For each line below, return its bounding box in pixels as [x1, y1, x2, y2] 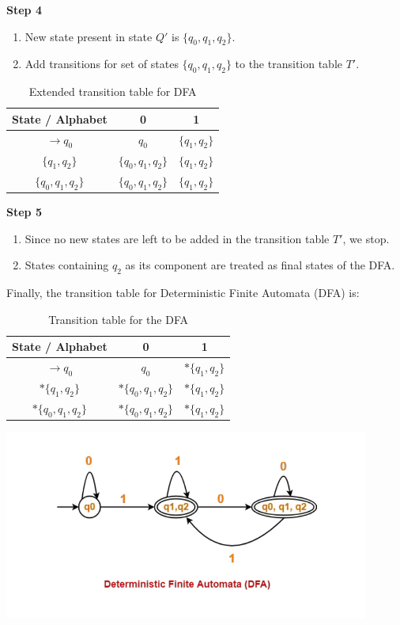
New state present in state [25, 28, 153, 44]
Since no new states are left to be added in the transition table [25, 230, 330, 246]
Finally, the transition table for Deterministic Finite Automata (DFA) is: [6, 284, 360, 300]
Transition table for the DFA [48, 311, 188, 327]
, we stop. [342, 230, 390, 246]
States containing [25, 257, 109, 273]
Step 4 [6, 2, 42, 17]
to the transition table [235, 55, 343, 72]
